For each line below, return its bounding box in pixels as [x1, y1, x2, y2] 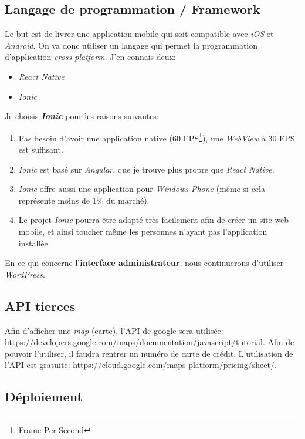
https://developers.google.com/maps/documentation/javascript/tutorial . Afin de [5, 336, 294, 348]
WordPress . [5, 268, 45, 280]
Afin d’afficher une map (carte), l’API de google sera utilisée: [5, 324, 223, 336]
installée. [18, 237, 50, 249]
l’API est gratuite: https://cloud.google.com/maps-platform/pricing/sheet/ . [5, 359, 277, 371]
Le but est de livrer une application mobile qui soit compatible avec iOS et [5, 28, 274, 40]
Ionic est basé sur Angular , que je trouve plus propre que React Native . [18, 163, 274, 175]
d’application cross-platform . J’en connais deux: [5, 50, 176, 63]
